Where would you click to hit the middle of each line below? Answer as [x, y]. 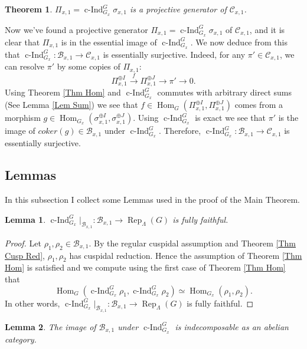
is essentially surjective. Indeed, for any [174, 54]
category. [21, 339]
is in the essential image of [109, 42]
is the [288, 118]
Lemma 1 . [25, 219]
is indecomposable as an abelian [232, 326]
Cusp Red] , [25, 255]
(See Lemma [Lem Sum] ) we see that [71, 105]
